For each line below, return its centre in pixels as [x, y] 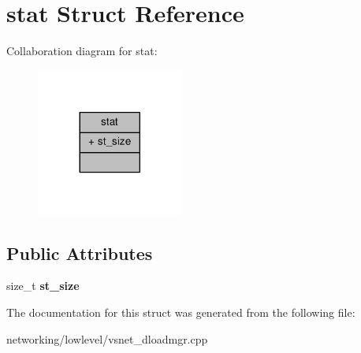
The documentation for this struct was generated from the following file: [181, 312]
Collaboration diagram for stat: [82, 51]
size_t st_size [43, 286]
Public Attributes [80, 253]
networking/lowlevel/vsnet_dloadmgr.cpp [107, 338]
